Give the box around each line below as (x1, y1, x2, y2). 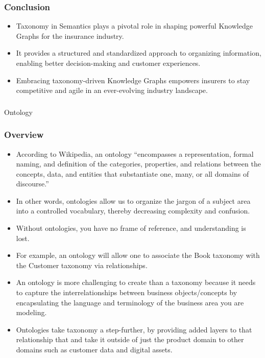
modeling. (16, 307, 47, 318)
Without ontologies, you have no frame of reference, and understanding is (16, 223, 246, 233)
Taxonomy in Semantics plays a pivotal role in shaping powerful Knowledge (16, 20, 253, 31)
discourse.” (16, 178, 49, 189)
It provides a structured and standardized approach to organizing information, (16, 47, 261, 58)
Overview (4, 128, 44, 141)
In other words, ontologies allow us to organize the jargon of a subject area (16, 195, 251, 206)
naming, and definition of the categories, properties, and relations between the (16, 158, 261, 169)
